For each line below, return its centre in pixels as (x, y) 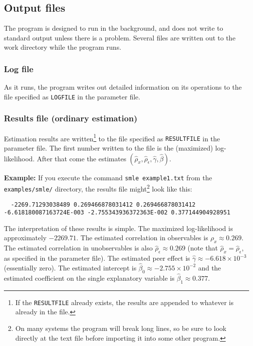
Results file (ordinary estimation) (71, 118)
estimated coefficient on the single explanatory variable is (89, 278)
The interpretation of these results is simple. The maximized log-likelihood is (118, 228)
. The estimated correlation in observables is (142, 238)
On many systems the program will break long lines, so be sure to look (121, 328)
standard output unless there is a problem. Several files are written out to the (120, 37)
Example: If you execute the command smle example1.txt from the (108, 177)
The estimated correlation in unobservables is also (78, 248)
